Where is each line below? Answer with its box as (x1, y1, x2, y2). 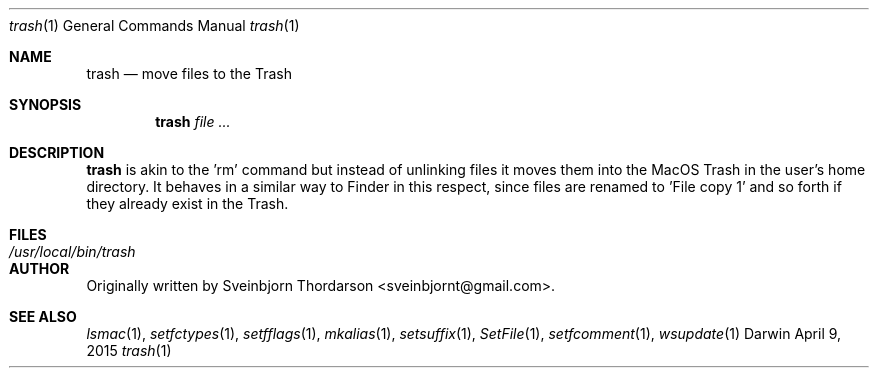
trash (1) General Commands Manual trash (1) (9, 17, 300, 34)
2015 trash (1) (86, 342, 172, 359)
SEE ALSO (9, 308, 77, 325)
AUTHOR (9, 260, 70, 277)
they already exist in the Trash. (86, 195, 289, 212)
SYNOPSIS (9, 96, 82, 113)
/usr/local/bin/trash (9, 243, 136, 260)
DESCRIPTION (9, 144, 105, 161)
